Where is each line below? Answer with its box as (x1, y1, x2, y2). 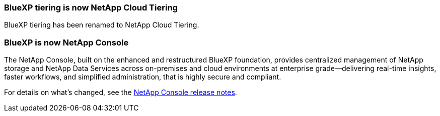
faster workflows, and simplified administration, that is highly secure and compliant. (4, 72, 281, 81)
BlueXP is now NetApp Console (4, 37, 129, 47)
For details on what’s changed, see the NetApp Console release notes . (4, 88, 237, 97)
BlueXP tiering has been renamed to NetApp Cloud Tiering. (4, 20, 199, 29)
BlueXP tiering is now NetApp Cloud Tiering (4, 2, 178, 12)
